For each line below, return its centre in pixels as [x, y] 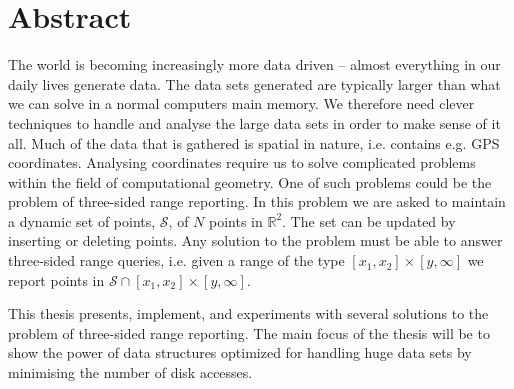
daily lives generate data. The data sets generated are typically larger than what [254, 83]
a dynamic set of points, [82, 220]
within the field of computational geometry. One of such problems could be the [250, 181]
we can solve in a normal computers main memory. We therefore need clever [241, 103]
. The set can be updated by [369, 220]
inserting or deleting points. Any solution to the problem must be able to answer [255, 240]
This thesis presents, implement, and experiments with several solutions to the [248, 313]
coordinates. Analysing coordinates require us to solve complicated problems [242, 162]
